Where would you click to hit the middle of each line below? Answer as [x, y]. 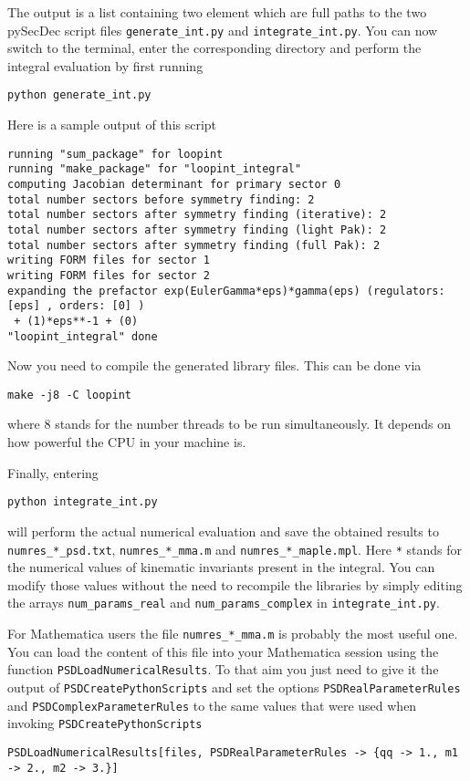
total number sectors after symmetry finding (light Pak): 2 [197, 229]
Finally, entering [53, 472]
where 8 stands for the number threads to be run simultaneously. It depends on [230, 424]
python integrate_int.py [83, 502]
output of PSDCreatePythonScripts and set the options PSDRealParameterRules [234, 687]
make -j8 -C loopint [70, 395]
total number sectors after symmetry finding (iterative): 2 [197, 215]
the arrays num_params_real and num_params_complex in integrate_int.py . [224, 603]
